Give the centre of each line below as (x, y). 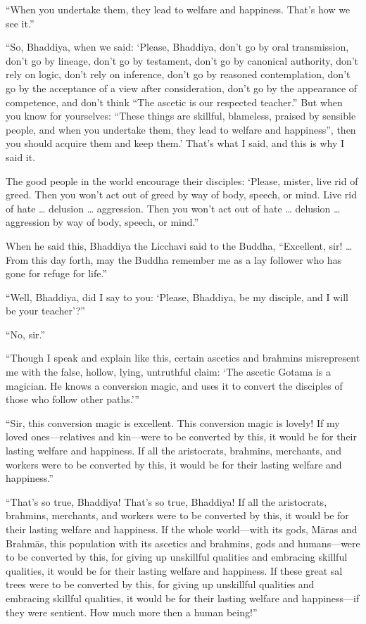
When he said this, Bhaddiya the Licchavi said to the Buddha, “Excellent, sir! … (179, 245)
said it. (21, 157)
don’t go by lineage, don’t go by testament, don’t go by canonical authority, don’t (182, 60)
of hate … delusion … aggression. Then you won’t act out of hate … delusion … (173, 208)
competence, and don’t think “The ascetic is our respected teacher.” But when (174, 102)
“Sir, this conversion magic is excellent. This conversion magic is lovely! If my (173, 422)
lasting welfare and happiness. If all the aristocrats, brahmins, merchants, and (174, 451)
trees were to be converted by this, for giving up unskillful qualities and (160, 584)
